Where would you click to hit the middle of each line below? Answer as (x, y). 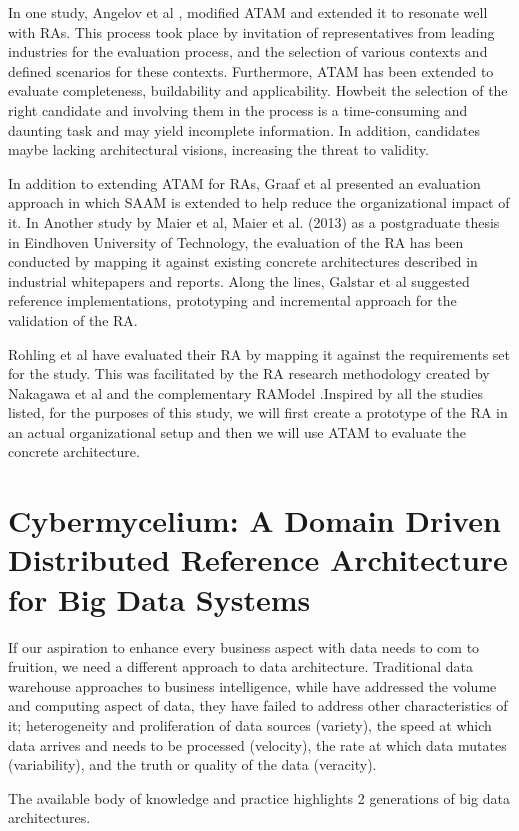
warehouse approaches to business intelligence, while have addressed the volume (252, 685)
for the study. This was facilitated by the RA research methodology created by (249, 373)
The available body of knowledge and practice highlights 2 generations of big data (259, 797)
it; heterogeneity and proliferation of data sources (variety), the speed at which (250, 724)
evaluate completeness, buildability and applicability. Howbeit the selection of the (258, 90)
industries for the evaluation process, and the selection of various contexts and (248, 51)
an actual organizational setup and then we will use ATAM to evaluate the (237, 431)
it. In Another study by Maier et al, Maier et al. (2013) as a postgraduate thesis (254, 221)
